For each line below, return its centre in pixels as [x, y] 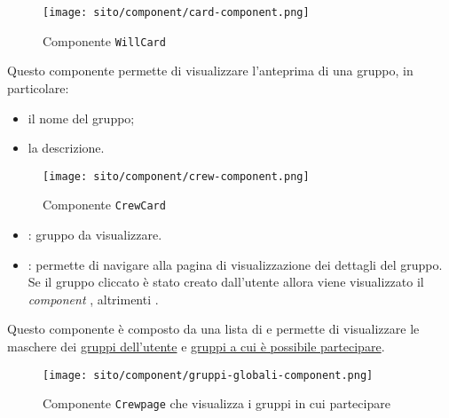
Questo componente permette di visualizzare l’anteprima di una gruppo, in [210, 71]
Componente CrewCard [104, 205]
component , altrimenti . [93, 299]
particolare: [38, 87]
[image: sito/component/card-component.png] [176, 12]
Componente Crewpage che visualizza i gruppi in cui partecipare [217, 403]
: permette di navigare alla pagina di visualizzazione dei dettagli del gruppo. [235, 264]
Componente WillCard [104, 40]
